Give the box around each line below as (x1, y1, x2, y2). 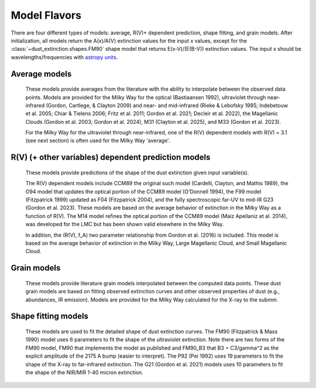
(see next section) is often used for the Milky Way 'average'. (25, 137, 170, 144)
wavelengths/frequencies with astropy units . (11, 53, 118, 61)
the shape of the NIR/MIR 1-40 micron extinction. (25, 369, 143, 376)
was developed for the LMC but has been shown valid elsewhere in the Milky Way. (25, 221, 224, 228)
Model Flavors (11, 9, 82, 22)
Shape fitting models (11, 311, 89, 321)
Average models (11, 69, 72, 79)
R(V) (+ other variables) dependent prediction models (11, 153, 211, 162)
